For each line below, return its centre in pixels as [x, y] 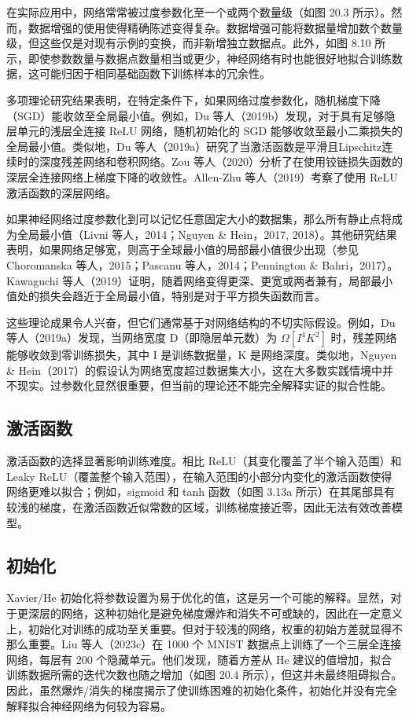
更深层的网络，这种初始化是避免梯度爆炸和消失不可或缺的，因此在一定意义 [210, 613]
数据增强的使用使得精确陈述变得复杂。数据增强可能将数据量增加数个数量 [215, 27]
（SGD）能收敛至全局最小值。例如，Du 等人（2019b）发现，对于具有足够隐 [201, 115]
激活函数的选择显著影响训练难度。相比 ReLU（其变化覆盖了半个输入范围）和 [204, 461]
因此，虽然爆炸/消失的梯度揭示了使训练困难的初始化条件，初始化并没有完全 [202, 690]
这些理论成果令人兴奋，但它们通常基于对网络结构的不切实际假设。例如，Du [201, 322]
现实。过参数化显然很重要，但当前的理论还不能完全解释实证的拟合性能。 [204, 385]
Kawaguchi [33, 280]
